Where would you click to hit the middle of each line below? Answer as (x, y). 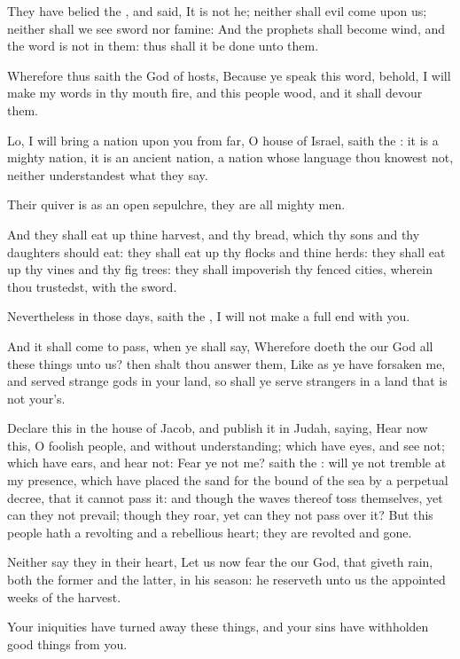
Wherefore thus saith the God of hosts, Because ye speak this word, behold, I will (229, 75)
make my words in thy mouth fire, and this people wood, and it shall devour (215, 93)
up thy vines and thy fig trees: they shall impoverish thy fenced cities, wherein (220, 269)
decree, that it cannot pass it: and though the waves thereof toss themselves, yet (225, 497)
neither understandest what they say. (108, 174)
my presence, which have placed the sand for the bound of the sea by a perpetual (228, 480)
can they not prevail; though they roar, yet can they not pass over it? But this (220, 515)
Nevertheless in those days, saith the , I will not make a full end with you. (209, 316)
